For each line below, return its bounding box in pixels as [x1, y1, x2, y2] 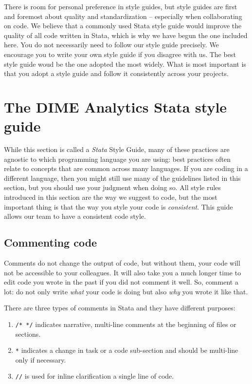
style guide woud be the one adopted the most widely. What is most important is [4, 58, 246, 69]
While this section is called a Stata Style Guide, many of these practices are [4, 144, 230, 154]
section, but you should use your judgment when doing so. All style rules [4, 182, 221, 192]
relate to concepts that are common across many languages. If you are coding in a [4, 163, 248, 173]
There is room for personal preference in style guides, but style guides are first [4, 1, 237, 11]
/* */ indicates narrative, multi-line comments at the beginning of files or [15, 319, 236, 329]
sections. [15, 328, 41, 339]
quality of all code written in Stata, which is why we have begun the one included [4, 30, 248, 40]
